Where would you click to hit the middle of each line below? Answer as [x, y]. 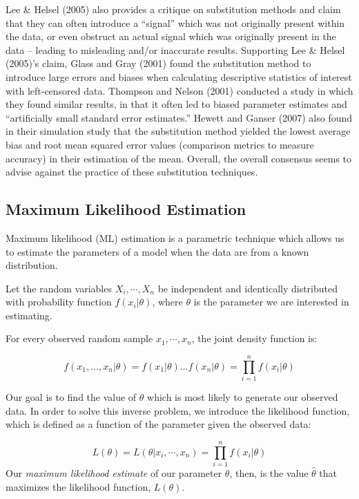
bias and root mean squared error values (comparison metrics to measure [160, 144]
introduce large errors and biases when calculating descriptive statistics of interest [179, 76]
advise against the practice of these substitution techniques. [132, 172]
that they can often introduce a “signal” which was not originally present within [175, 22]
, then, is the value [269, 473]
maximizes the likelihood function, [78, 486]
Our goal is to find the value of [71, 397]
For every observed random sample [79, 338]
